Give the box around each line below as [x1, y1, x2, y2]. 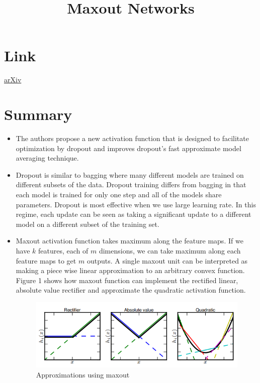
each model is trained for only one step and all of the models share [16, 189, 222, 199]
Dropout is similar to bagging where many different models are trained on [16, 169, 244, 180]
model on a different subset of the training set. [16, 218, 159, 229]
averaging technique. [16, 153, 79, 163]
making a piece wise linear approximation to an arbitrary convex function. [16, 265, 245, 276]
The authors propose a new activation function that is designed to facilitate [16, 133, 249, 144]
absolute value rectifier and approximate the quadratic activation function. [16, 285, 246, 295]
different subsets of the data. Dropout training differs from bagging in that [16, 179, 246, 190]
